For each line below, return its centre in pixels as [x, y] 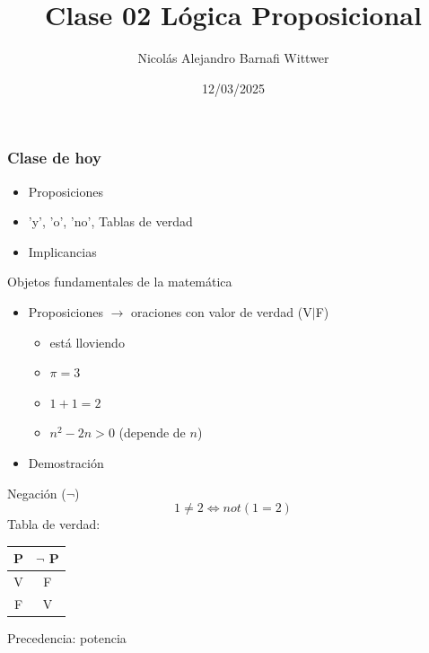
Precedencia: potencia [67, 638]
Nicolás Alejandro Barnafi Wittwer [233, 58]
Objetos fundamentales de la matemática [120, 282]
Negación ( [37, 493]
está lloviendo [87, 342]
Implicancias [62, 251]
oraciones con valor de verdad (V [222, 311]
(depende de [152, 432]
